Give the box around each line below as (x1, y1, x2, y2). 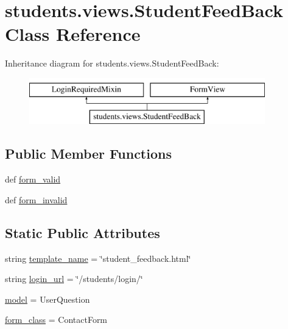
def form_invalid (5, 193, 68, 206)
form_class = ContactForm (5, 313, 108, 326)
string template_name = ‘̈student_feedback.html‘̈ (5, 251, 191, 264)
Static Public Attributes (5, 223, 160, 242)
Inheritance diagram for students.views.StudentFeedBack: (5, 57, 219, 70)
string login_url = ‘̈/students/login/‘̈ (5, 272, 143, 285)
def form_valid (5, 173, 61, 186)
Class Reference (5, 21, 141, 46)
